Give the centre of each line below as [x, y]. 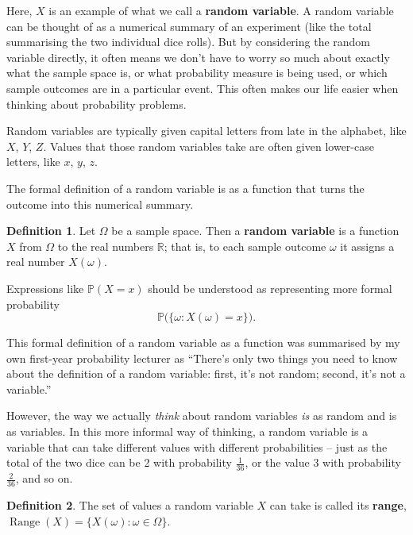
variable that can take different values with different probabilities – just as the [197, 446]
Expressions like [45, 288]
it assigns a [367, 246]
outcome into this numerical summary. [100, 204]
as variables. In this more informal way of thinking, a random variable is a [187, 431]
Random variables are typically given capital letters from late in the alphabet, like [206, 131]
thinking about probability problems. [96, 104]
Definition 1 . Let [51, 231]
